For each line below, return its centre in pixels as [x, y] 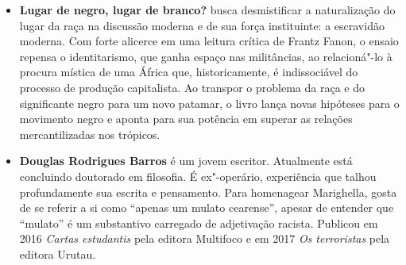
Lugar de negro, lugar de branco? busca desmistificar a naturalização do [207, 10]
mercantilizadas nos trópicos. [90, 134]
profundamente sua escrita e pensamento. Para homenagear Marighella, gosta [208, 192]
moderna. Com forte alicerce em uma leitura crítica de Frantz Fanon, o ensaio [209, 41]
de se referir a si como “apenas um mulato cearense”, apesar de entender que [207, 207]
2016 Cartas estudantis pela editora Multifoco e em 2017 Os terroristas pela [205, 238]
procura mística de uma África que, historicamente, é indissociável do [189, 72]
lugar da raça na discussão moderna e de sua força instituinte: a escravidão [202, 25]
